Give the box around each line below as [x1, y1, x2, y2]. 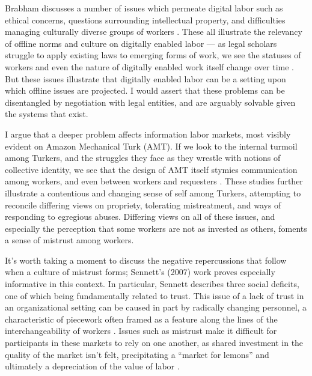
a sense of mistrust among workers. [5, 234, 134, 246]
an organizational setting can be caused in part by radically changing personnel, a [5, 301, 307, 314]
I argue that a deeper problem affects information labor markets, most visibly [5, 127, 291, 140]
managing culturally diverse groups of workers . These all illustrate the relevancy [5, 25, 302, 38]
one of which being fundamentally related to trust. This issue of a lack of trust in [5, 289, 304, 302]
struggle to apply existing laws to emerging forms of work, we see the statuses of [5, 49, 301, 61]
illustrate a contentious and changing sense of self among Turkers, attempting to [5, 186, 301, 199]
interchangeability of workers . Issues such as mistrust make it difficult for [5, 324, 277, 337]
